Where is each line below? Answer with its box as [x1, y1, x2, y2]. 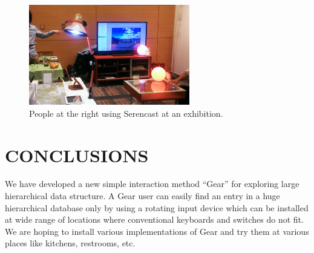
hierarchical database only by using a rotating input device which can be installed [5, 201, 309, 214]
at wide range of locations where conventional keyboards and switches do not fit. [5, 213, 304, 226]
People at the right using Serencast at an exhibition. [29, 107, 223, 119]
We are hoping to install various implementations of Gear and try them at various [5, 225, 309, 237]
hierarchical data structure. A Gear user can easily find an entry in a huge [5, 189, 280, 202]
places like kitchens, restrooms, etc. [5, 237, 136, 249]
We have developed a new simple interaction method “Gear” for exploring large [5, 177, 299, 190]
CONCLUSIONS [5, 142, 149, 167]
